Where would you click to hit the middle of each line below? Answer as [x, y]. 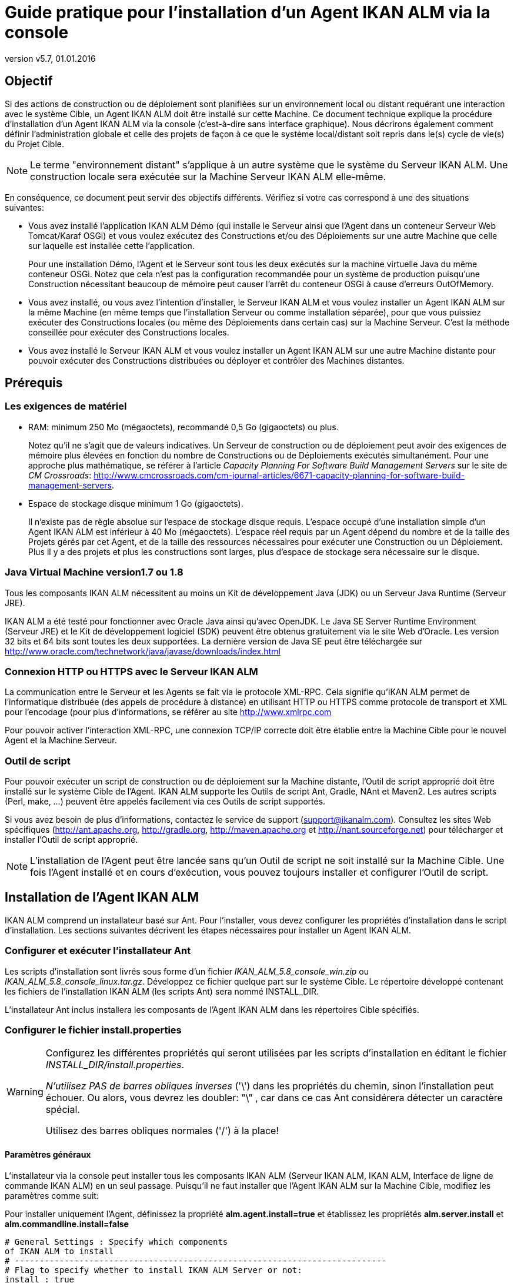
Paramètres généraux [48, 1155]
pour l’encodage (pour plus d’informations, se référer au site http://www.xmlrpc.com [168, 712]
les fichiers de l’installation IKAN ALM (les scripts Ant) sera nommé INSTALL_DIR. [162, 991]
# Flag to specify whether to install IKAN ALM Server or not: [153, 1270]
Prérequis [34, 383]
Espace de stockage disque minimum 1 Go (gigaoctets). [136, 503]
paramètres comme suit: [52, 1195]
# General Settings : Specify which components [116, 1242]
